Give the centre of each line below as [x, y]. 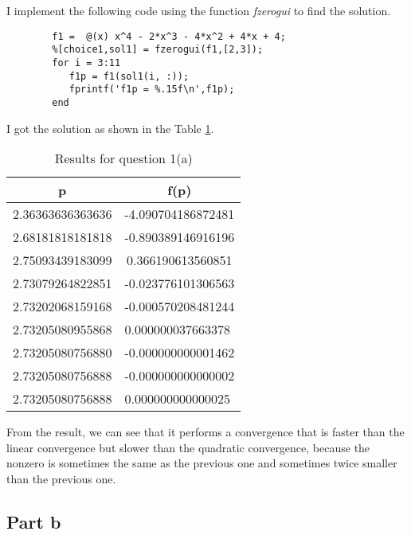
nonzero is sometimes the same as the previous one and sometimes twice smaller [202, 463]
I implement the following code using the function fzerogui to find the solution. [199, 10]
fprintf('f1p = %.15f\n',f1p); [152, 90]
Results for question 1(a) [123, 158]
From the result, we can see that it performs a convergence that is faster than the [205, 432]
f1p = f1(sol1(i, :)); [129, 76]
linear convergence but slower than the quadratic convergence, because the [188, 447]
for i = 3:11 [86, 62]
